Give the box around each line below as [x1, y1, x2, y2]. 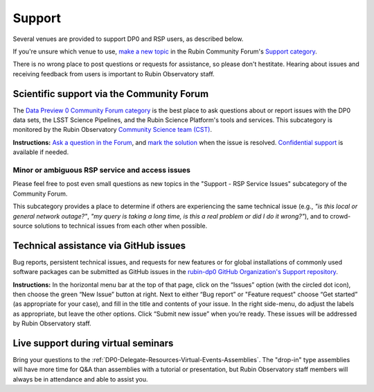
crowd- [330, 212, 351, 220]
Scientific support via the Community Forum [12, 87, 209, 100]
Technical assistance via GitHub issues [12, 239, 186, 251]
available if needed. [12, 148, 69, 156]
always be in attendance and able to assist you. [12, 375, 148, 383]
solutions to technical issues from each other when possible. [34, 221, 208, 230]
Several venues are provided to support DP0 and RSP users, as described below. [12, 35, 244, 43]
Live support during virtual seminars [12, 337, 174, 349]
